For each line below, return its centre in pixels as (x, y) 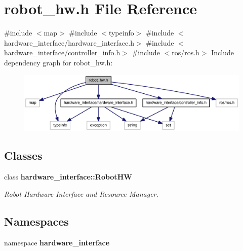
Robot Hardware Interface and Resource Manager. (81, 193)
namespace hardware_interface (57, 242)
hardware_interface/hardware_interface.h (69, 42)
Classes (23, 155)
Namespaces (36, 221)
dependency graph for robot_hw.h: (58, 62)
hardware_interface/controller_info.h (62, 52)
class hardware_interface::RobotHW (68, 177)
